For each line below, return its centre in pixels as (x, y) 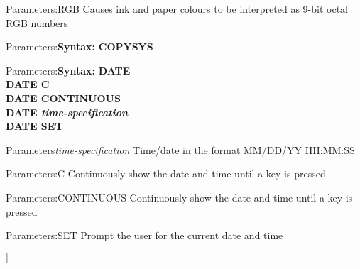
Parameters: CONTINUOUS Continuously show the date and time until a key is (179, 197)
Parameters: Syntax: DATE (68, 70)
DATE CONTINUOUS (63, 98)
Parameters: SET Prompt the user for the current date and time (144, 235)
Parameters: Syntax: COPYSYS (80, 46)
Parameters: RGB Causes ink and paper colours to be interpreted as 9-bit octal (177, 9)
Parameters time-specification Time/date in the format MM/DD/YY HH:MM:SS (180, 149)
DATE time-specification (67, 112)
